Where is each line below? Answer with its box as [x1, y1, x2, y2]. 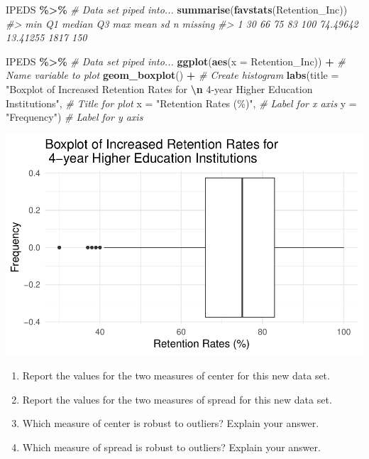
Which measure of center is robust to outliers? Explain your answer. [22, 416, 319, 431]
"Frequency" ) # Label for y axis [6, 109, 143, 124]
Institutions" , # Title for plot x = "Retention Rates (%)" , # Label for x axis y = [6, 95, 357, 110]
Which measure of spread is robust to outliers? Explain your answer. [22, 439, 321, 454]
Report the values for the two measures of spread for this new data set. [22, 391, 332, 406]
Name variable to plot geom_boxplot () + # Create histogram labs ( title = [6, 67, 339, 82]
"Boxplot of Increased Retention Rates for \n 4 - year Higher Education [6, 81, 313, 96]
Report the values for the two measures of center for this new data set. [22, 368, 330, 383]
